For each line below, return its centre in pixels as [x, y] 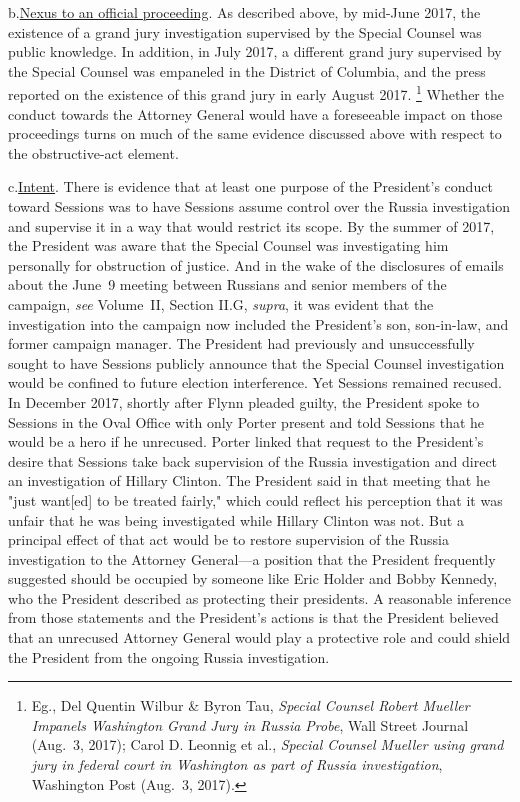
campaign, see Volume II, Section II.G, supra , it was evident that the [221, 303]
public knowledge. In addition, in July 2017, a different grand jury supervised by [255, 51]
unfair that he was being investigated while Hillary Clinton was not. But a [236, 519]
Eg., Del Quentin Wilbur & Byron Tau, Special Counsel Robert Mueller [250, 705]
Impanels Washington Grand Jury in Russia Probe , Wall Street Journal [250, 724]
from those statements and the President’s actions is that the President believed [253, 617]
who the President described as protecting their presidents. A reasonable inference [259, 597]
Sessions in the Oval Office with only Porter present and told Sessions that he [246, 421]
